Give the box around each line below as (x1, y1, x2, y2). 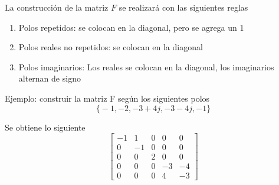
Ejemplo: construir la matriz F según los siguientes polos (5, 92, 210, 104)
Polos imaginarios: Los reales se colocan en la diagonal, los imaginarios (18, 60, 274, 73)
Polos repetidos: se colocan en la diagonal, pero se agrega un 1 (18, 21, 244, 33)
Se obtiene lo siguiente (5, 121, 86, 133)
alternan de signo (18, 72, 81, 85)
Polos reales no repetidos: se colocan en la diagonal (18, 41, 203, 53)
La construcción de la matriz (5, 1, 109, 13)
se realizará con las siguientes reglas (119, 1, 248, 13)
